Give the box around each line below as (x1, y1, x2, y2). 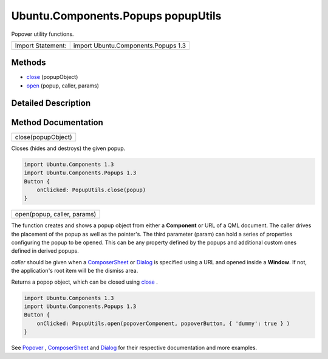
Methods (11, 58, 46, 68)
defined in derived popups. (11, 247, 79, 255)
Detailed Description (11, 98, 91, 108)
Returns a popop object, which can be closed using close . (11, 278, 158, 285)
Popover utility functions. (11, 30, 74, 38)
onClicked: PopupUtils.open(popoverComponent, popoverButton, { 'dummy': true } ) (36, 320, 290, 327)
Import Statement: (15, 41, 67, 50)
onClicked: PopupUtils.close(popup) (36, 186, 146, 193)
